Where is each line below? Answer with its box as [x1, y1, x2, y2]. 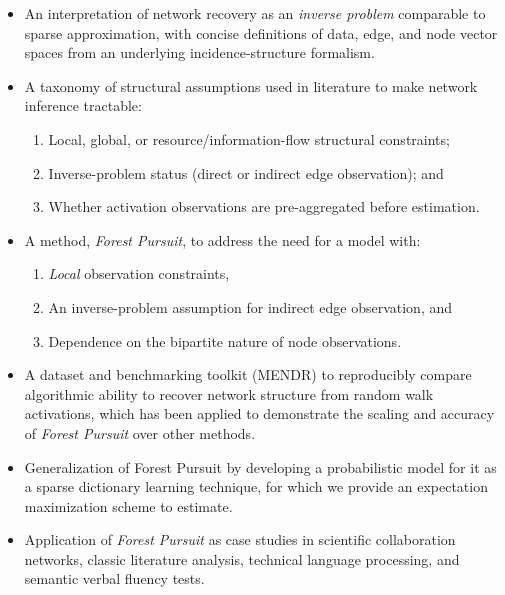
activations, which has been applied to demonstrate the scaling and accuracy [24, 403, 495, 424]
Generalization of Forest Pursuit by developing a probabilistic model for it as [24, 456, 497, 477]
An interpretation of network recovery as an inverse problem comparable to [24, 3, 486, 23]
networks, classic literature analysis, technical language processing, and [24, 548, 460, 569]
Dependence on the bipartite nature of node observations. [48, 330, 402, 351]
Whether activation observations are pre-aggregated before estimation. [48, 196, 480, 217]
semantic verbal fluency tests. [24, 568, 205, 589]
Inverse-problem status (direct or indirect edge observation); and [48, 162, 444, 183]
